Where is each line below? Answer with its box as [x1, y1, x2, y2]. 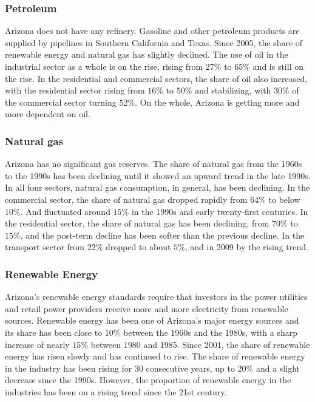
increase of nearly [5, 338, 70, 350]
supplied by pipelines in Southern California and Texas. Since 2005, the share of [5, 36, 303, 49]
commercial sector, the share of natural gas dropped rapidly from [5, 192, 248, 205]
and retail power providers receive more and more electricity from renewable [5, 302, 288, 315]
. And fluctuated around [20, 205, 110, 217]
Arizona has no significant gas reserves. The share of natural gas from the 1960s [5, 157, 302, 170]
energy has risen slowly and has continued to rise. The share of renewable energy [5, 350, 305, 363]
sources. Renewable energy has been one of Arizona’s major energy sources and [5, 314, 299, 327]
